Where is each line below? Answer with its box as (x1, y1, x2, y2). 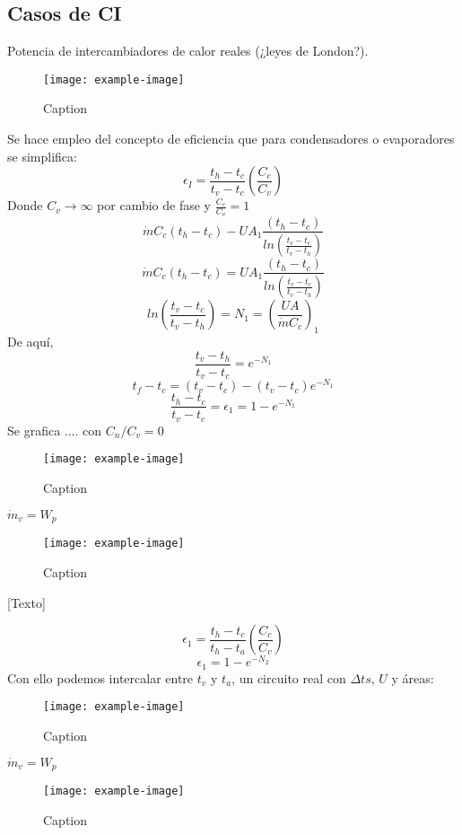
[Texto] (7, 593, 46, 611)
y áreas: (391, 668, 434, 687)
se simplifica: (7, 146, 77, 165)
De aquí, (7, 332, 54, 351)
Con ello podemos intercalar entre (7, 668, 194, 687)
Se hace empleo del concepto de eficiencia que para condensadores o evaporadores (7, 129, 455, 148)
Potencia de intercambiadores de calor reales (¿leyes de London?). (7, 41, 369, 60)
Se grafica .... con (7, 420, 102, 439)
